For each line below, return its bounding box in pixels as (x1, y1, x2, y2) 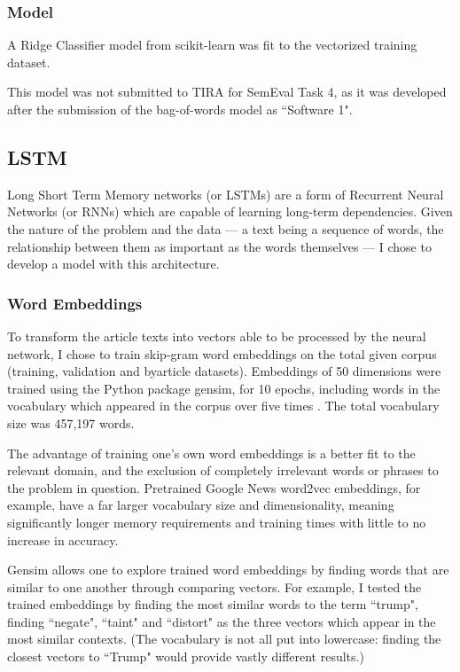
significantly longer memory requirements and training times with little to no (7, 512, 426, 531)
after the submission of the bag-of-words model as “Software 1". (7, 100, 353, 118)
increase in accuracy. (7, 530, 119, 549)
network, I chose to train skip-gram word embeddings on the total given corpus (7, 344, 437, 363)
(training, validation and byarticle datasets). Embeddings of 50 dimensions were (7, 362, 441, 380)
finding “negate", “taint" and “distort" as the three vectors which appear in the (7, 612, 436, 630)
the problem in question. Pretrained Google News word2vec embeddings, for (7, 478, 421, 496)
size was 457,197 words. (7, 413, 135, 432)
